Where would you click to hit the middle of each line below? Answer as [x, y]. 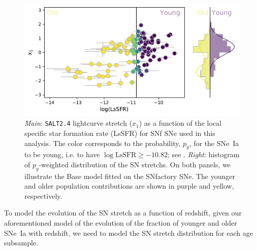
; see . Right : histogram [203, 154]
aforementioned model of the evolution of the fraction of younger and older [121, 223]
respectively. [43, 195]
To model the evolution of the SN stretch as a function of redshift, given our [123, 213]
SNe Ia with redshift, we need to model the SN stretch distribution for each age [128, 232]
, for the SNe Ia [214, 143]
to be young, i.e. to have [62, 154]
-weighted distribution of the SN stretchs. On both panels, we [135, 164]
